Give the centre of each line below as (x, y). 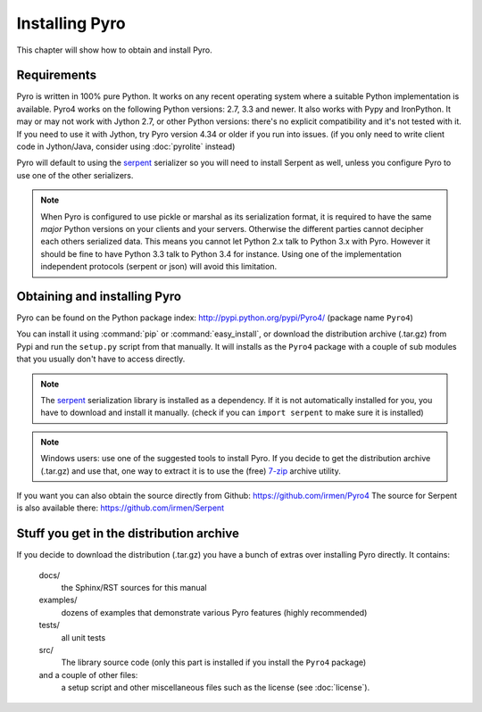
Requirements (57, 75)
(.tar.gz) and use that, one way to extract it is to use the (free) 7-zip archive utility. (191, 471)
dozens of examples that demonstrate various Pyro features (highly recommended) (214, 612)
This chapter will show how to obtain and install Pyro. (115, 50)
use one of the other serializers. (75, 175)
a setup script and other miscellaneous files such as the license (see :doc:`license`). (216, 688)
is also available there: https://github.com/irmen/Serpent (120, 508)
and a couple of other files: (88, 675)
